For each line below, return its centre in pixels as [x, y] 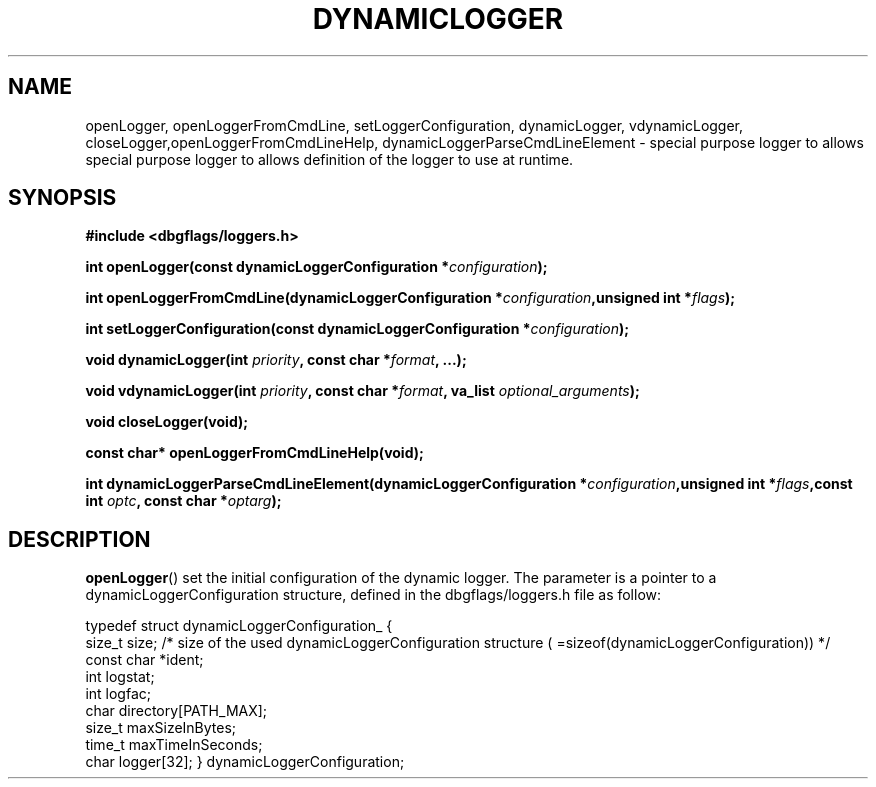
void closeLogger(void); [167, 422]
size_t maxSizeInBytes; [161, 728]
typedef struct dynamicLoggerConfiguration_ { [239, 626]
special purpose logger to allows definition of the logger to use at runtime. [329, 159]
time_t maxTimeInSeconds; [174, 745]
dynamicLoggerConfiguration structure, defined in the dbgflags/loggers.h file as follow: [373, 595]
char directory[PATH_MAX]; [176, 711]
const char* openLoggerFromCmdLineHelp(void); [254, 453]
